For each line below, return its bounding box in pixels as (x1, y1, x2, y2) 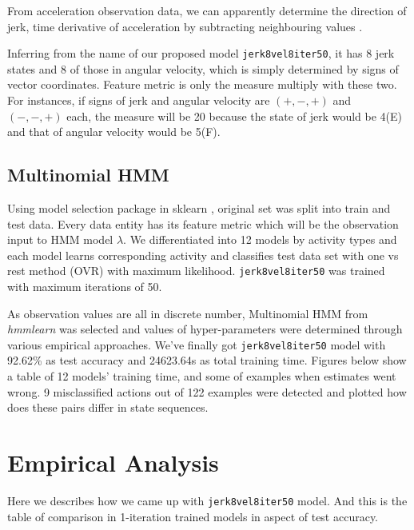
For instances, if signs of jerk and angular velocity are (7, 92, 270, 109)
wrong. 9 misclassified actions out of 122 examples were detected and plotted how (7, 383, 407, 400)
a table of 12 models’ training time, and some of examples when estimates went (7, 368, 396, 385)
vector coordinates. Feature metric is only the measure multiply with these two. (7, 76, 397, 93)
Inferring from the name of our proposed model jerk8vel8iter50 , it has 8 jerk (7, 45, 395, 62)
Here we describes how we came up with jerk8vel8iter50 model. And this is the (7, 492, 408, 508)
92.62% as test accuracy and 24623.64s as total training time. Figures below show (7, 352, 407, 369)
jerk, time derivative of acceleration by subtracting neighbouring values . (7, 18, 363, 34)
